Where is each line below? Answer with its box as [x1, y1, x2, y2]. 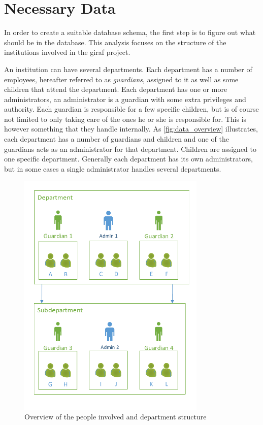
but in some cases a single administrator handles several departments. [4, 163, 221, 174]
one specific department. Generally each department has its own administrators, [4, 153, 253, 164]
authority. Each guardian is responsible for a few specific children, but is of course [4, 104, 259, 114]
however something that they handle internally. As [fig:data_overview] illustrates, [4, 123, 258, 134]
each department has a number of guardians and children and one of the [4, 134, 229, 144]
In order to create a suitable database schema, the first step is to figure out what [4, 27, 256, 38]
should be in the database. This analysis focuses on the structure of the [4, 37, 226, 47]
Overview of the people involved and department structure [24, 411, 207, 422]
